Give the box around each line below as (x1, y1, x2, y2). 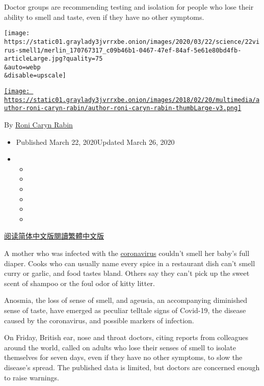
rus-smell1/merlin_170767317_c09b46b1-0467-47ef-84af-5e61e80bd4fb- (4, 46, 242, 54)
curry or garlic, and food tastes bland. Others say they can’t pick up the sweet (4, 268, 250, 278)
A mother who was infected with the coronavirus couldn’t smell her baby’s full (4, 248, 250, 259)
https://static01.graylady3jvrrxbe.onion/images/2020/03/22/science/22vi (4, 38, 260, 45)
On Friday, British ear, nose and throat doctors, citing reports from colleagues (4, 332, 249, 343)
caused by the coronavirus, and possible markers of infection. (4, 315, 194, 325)
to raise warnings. (4, 372, 59, 382)
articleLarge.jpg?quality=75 (4, 55, 103, 63)
